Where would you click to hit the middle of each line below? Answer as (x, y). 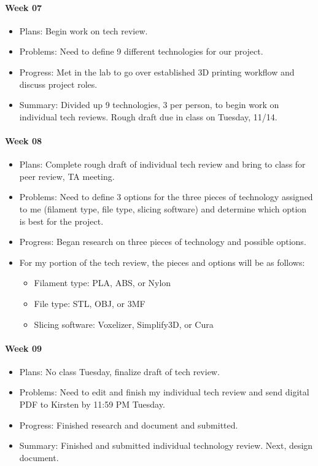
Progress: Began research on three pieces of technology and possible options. (163, 242)
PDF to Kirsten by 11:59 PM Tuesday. (92, 404)
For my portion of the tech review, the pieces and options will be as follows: (162, 262)
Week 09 (24, 348)
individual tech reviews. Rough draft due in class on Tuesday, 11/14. (148, 116)
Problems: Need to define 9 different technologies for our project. (141, 51)
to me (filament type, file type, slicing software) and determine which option (163, 208)
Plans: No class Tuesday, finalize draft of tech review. (119, 371)
